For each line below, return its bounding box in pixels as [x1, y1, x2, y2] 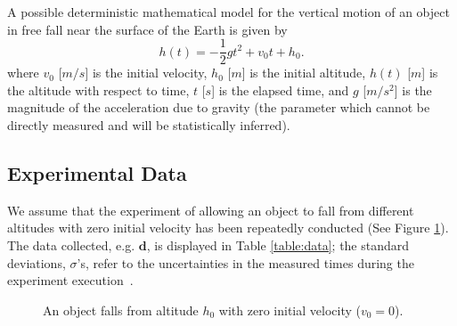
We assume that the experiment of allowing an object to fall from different [7, 200, 414, 219]
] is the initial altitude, [241, 63, 366, 82]
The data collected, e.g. [7, 236, 135, 255]
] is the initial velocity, [85, 63, 208, 82]
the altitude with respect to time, [7, 80, 190, 99]
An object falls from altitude [43, 300, 199, 319]
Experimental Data [7, 159, 187, 187]
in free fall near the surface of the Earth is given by [7, 20, 288, 38]
